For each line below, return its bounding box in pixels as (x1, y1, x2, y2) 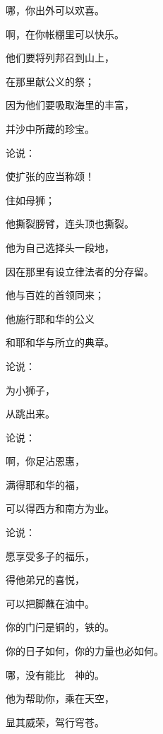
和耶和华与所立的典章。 (6, 335, 114, 350)
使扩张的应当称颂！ (6, 169, 95, 184)
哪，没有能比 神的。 (6, 667, 104, 682)
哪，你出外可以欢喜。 (6, 3, 104, 17)
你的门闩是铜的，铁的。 (6, 620, 114, 634)
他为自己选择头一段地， (6, 239, 114, 254)
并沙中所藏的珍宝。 (6, 121, 95, 136)
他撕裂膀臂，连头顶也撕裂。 (6, 216, 134, 231)
